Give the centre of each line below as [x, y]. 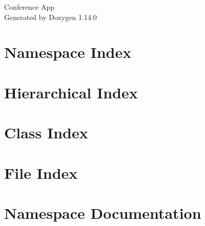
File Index [41, 172]
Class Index [46, 132]
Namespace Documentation [103, 212]
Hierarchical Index [71, 92]
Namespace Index [68, 52]
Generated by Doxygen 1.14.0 [50, 17]
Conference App [29, 7]
